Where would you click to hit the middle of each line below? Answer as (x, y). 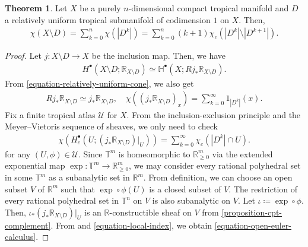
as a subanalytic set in (89, 177)
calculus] (20, 237)
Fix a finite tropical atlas (50, 114)
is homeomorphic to (154, 153)
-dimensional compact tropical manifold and (209, 8)
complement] (28, 225)
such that (78, 189)
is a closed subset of (185, 189)
